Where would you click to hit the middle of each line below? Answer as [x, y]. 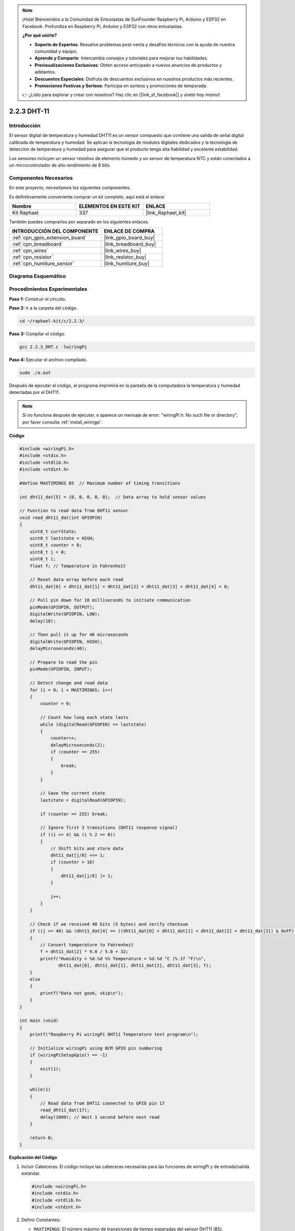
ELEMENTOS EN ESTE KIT [109, 206]
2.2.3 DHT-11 [29, 112]
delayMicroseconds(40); [58, 648]
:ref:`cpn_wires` [30, 251]
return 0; [42, 1138]
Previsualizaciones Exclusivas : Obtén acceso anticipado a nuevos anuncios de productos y [128, 65]
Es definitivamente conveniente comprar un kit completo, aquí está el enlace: [87, 196]
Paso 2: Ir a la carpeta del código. [44, 308]
